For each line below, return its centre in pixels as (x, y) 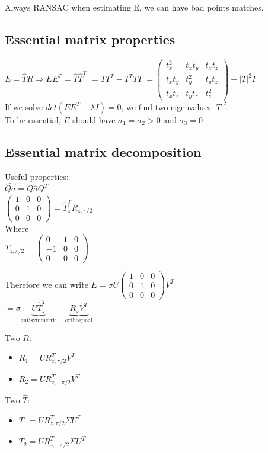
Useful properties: (37, 176)
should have (94, 119)
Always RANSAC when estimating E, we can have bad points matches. (134, 7)
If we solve (24, 106)
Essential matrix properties (90, 39)
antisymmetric (39, 321)
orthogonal (79, 321)
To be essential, (33, 119)
